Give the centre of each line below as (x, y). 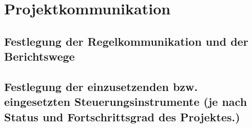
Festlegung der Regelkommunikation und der (126, 41)
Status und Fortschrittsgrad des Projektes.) (122, 116)
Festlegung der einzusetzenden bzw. (101, 86)
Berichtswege (40, 56)
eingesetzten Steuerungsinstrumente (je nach (126, 102)
